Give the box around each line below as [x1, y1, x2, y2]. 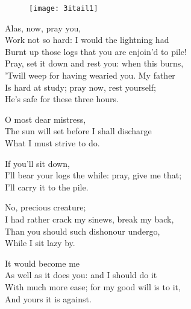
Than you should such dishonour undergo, [5, 224, 160, 237]
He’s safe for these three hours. [5, 93, 119, 105]
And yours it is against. [5, 292, 92, 305]
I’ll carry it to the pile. [5, 180, 89, 193]
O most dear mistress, [5, 112, 86, 125]
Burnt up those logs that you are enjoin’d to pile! [5, 45, 187, 57]
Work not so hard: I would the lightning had [5, 33, 169, 46]
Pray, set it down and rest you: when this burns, [5, 57, 184, 70]
